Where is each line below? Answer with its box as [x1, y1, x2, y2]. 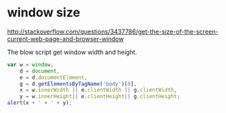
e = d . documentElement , [19, 74, 88, 81]
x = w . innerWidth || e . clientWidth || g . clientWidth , [19, 87, 177, 94]
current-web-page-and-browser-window [7, 34, 124, 42]
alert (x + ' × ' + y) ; [7, 99, 72, 107]
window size [7, 5, 81, 21]
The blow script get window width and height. [7, 48, 138, 56]
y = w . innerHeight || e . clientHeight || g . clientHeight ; [19, 93, 181, 100]
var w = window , [7, 61, 54, 68]
